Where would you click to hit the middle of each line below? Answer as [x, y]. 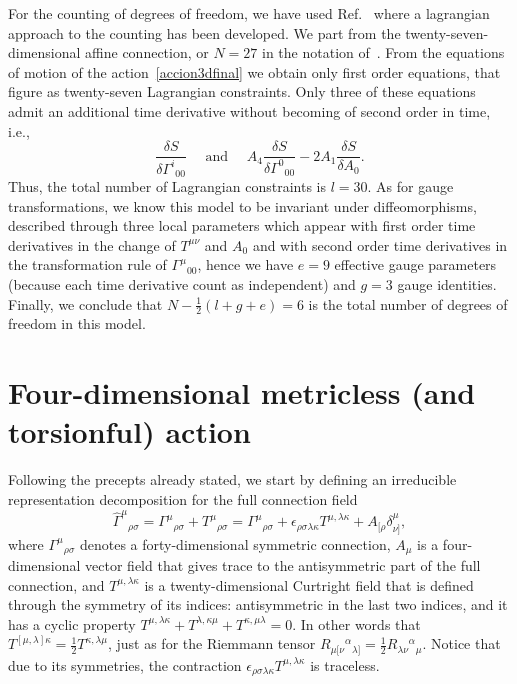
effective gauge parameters [415, 264]
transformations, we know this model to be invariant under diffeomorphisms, [242, 205]
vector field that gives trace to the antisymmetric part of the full [283, 565]
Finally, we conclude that [85, 303]
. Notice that [461, 643]
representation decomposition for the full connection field [183, 498]
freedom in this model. [77, 323]
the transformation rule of [87, 264]
